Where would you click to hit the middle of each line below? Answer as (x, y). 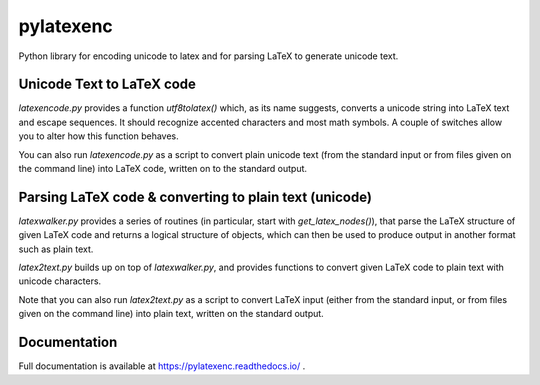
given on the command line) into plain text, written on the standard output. (171, 314)
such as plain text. (56, 249)
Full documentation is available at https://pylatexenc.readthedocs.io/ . (162, 366)
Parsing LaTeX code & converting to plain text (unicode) (195, 196)
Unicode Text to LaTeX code (107, 84)
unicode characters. (60, 281)
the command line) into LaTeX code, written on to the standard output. (163, 169)
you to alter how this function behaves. (98, 136)
